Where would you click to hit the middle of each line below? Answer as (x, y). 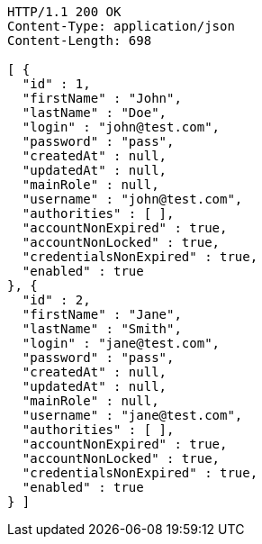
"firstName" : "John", (102, 98)
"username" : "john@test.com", (132, 199)
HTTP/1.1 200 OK (64, 12)
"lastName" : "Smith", (102, 329)
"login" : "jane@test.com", (121, 343)
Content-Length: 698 (80, 41)
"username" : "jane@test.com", (132, 415)
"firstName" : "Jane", (102, 314)
